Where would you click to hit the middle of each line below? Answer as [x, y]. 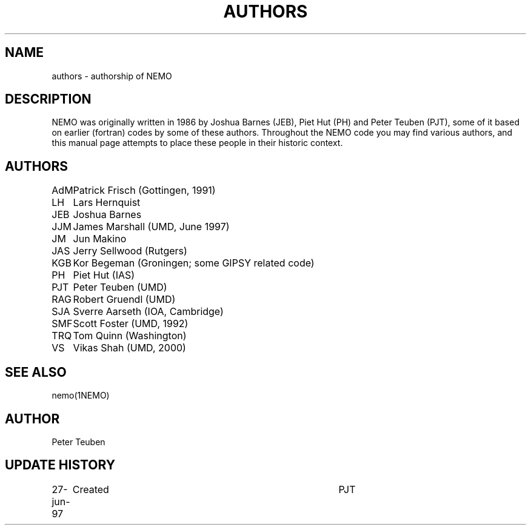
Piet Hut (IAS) [104, 275]
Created [91, 489]
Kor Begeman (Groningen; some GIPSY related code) [194, 263]
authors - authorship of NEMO [112, 76]
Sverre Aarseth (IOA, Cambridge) [148, 312]
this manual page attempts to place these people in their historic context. [197, 143]
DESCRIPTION [48, 99]
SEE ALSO [36, 372]
